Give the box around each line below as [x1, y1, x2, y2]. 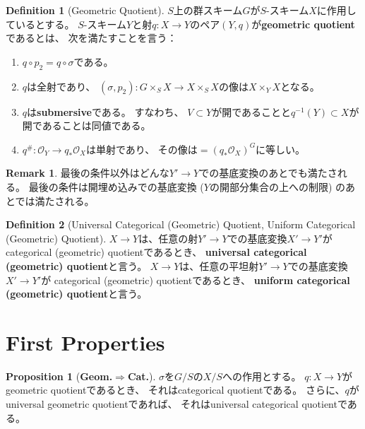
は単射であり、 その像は [85, 141, 198, 156]
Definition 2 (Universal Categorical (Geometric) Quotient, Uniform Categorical [6, 217, 356, 232]
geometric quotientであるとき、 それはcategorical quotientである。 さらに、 [6, 382, 345, 397]
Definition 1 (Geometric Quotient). [6, 3, 164, 17]
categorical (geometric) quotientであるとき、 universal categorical [6, 245, 307, 259]
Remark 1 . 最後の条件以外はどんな [6, 165, 169, 180]
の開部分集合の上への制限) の [209, 179, 346, 194]
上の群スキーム [173, 3, 243, 17]
